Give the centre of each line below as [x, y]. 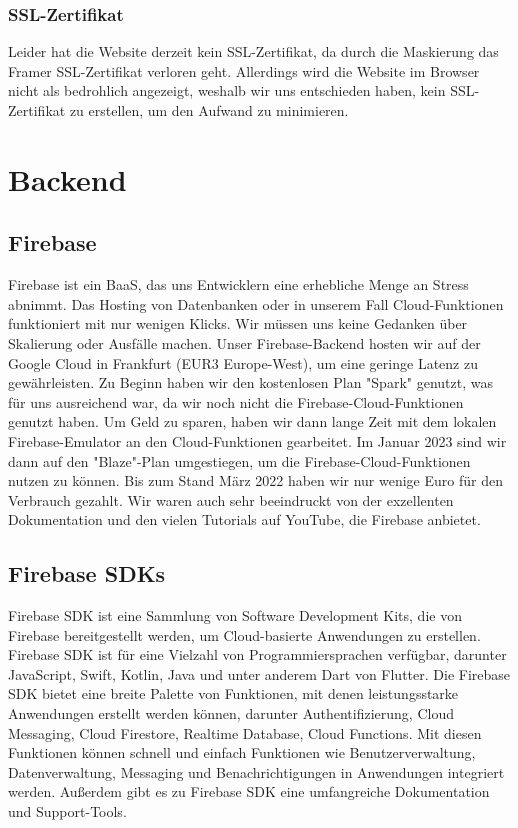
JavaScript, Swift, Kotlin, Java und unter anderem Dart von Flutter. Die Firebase [259, 673]
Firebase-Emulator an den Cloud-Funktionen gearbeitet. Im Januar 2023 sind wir [257, 440]
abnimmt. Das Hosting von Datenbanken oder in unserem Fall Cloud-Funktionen [256, 303]
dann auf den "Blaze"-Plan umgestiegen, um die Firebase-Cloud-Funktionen [239, 460]
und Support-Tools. [67, 811]
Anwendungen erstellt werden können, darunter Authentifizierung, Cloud [231, 713]
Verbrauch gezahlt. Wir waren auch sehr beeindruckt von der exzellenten [231, 499]
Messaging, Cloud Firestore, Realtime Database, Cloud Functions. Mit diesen [245, 732]
